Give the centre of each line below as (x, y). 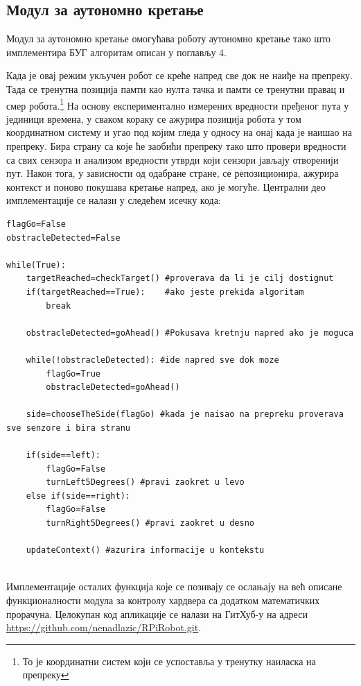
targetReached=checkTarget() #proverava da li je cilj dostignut (180, 278)
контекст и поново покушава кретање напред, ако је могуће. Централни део (166, 186)
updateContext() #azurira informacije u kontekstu (145, 550)
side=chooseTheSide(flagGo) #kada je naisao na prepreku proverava (185, 414)
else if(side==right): (78, 496)
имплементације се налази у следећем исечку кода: (114, 200)
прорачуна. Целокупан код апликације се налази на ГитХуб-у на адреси (157, 614)
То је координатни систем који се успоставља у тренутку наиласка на (169, 661)
